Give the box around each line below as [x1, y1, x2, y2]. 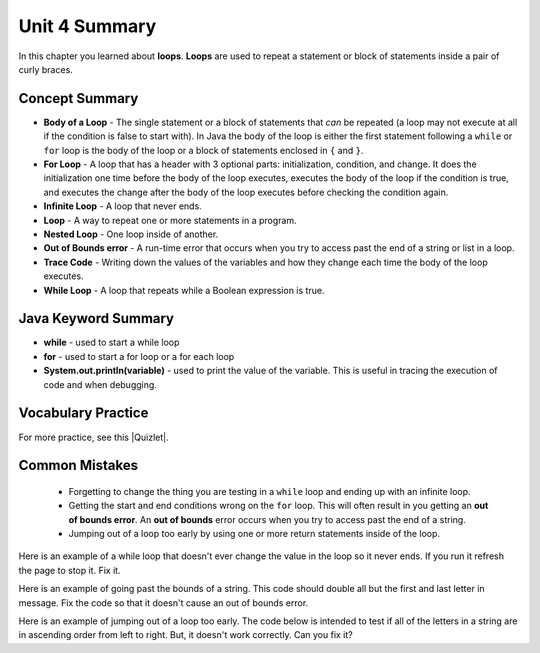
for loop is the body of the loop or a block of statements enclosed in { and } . [43, 144, 364, 156]
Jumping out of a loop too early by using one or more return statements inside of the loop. [68, 528, 440, 540]
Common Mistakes [18, 457, 139, 474]
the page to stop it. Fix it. [18, 564, 121, 576]
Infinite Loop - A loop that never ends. [43, 200, 202, 212]
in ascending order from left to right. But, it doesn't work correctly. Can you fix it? [18, 629, 354, 641]
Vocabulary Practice [18, 405, 149, 422]
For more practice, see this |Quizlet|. [18, 431, 169, 443]
